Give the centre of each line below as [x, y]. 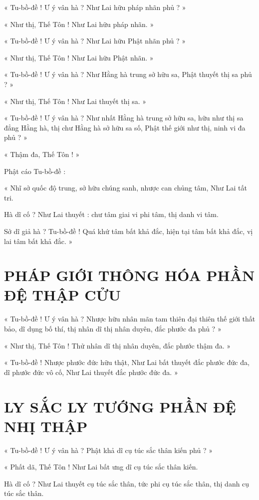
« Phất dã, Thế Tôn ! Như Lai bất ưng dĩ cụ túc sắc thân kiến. [101, 467]
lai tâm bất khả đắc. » [38, 241]
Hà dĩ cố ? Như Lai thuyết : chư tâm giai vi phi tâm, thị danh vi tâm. [111, 214]
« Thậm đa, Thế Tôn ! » [42, 154]
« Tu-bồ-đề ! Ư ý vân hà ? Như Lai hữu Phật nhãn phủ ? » [95, 41]
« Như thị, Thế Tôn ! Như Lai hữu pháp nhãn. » [79, 24]
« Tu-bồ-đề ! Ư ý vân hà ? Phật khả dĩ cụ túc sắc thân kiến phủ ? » [108, 450]
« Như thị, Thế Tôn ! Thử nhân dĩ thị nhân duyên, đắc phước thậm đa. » [118, 345]
